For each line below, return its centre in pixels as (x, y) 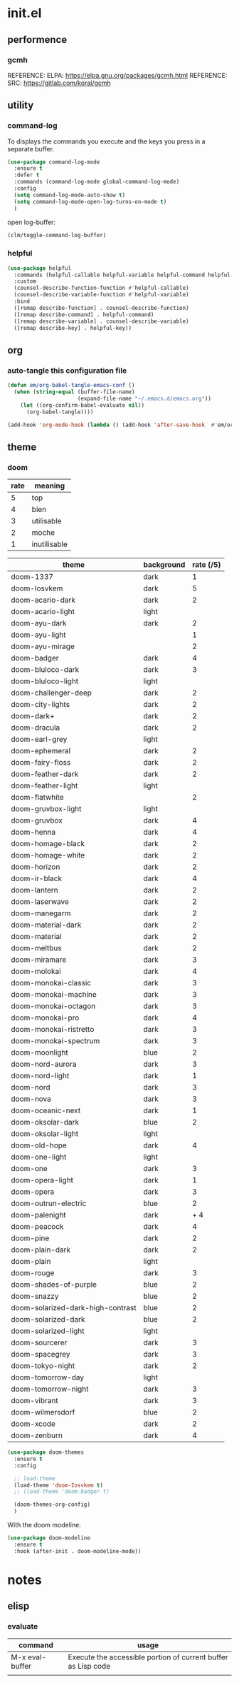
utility (21, 105)
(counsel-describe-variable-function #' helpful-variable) (102, 295)
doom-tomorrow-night (50, 1389)
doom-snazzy (35, 1296)
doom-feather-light (44, 785)
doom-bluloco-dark (45, 670)
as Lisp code (89, 1666)
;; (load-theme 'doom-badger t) (62, 1492)
